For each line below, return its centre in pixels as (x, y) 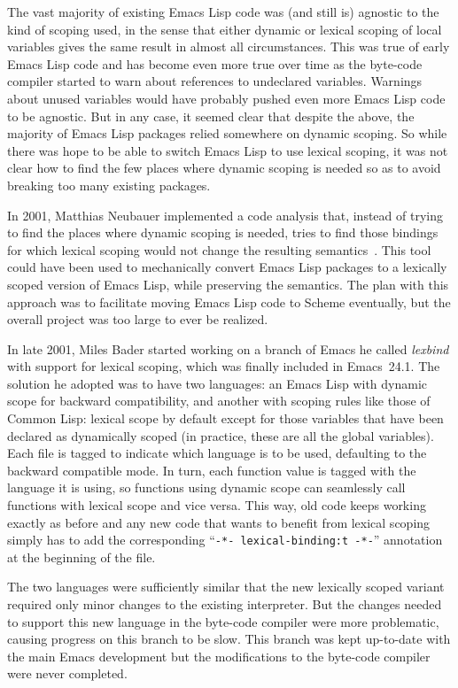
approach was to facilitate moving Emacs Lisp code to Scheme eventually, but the (229, 301)
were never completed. (67, 673)
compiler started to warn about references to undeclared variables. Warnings (215, 81)
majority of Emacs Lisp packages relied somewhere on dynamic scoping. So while (227, 133)
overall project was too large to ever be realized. (138, 319)
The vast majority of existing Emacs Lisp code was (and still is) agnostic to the (223, 12)
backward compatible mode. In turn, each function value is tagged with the (212, 470)
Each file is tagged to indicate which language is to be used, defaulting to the (217, 453)
